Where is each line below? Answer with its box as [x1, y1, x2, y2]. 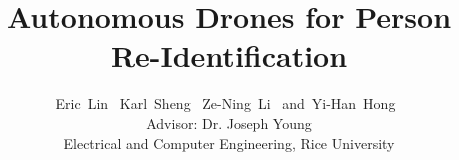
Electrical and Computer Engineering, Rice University [63, 132, 395, 153]
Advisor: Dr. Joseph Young [146, 112, 312, 133]
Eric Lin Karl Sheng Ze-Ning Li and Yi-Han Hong [55, 93, 396, 114]
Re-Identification [110, 35, 348, 76]
